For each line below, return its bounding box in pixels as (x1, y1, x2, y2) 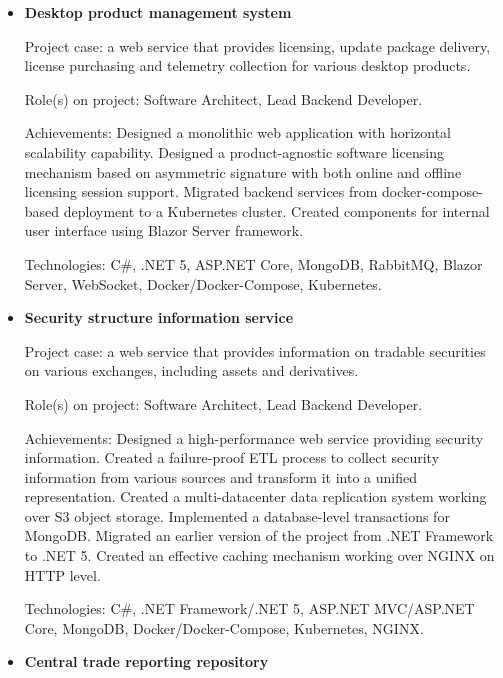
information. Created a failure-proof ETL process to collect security (24, 447, 440, 468)
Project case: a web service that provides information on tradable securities (24, 340, 486, 361)
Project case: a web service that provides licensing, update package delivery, (24, 35, 491, 56)
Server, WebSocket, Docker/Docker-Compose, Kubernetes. (24, 273, 382, 294)
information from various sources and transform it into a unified (24, 466, 417, 487)
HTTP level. (24, 564, 101, 585)
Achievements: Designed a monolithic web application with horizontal (24, 122, 452, 143)
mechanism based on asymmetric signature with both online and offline (24, 161, 462, 182)
